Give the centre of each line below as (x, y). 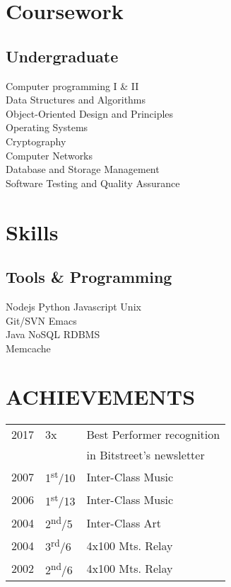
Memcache (28, 348)
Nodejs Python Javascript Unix (73, 306)
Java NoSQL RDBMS (53, 334)
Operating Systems (47, 127)
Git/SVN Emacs (41, 320)
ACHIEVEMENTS (101, 397)
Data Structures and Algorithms (76, 100)
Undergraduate (62, 56)
